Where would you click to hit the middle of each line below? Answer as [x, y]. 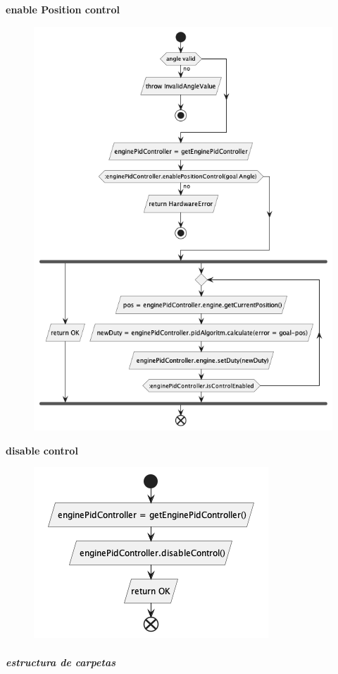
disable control [42, 450]
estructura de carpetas [61, 662]
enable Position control [63, 9]
